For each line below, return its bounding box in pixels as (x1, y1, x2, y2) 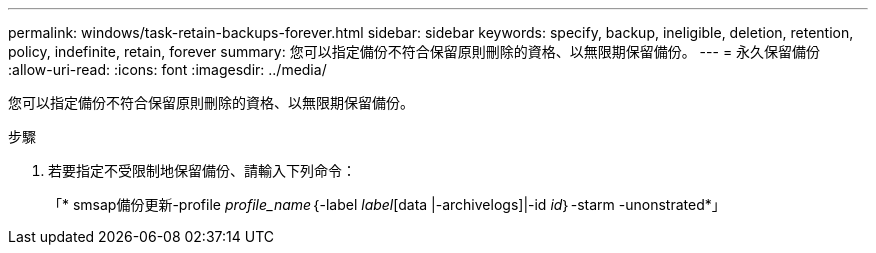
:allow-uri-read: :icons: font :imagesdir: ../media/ (8, 61, 327, 78)
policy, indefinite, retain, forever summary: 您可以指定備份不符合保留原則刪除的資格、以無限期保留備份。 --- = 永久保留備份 (8, 43, 821, 60)
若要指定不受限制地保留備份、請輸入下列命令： (48, 162, 356, 179)
